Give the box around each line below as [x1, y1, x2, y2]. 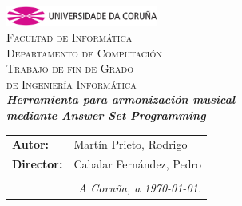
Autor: [12, 136, 50, 153]
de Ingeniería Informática [6, 75, 137, 92]
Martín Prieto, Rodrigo [73, 136, 188, 153]
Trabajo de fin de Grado [6, 60, 133, 77]
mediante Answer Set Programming [6, 106, 206, 123]
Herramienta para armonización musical [6, 91, 236, 108]
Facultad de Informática [6, 28, 133, 45]
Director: [12, 156, 63, 172]
